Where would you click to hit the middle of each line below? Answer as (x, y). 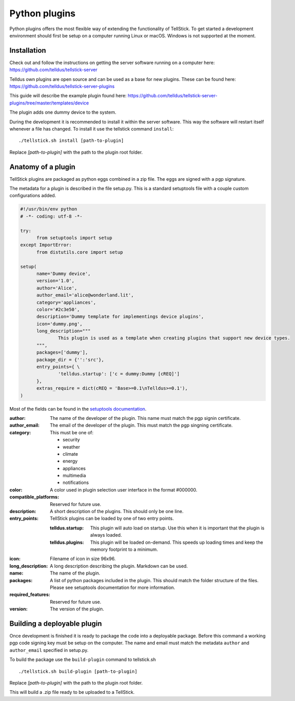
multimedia (75, 476)
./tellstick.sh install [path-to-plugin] (71, 141)
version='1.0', (56, 281)
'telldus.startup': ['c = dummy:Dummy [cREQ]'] (119, 374)
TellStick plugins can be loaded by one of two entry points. (112, 518)
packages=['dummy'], (62, 353)
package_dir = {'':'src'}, (70, 359)
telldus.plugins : (67, 542)
